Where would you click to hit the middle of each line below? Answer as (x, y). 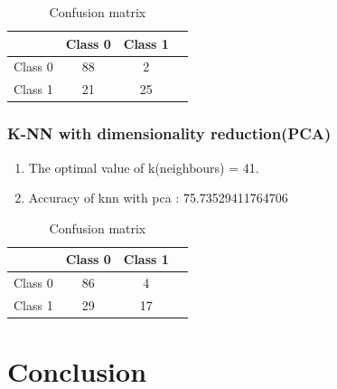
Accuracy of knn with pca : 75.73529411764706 (158, 198)
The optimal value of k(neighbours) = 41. (144, 167)
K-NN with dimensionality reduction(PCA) (169, 133)
